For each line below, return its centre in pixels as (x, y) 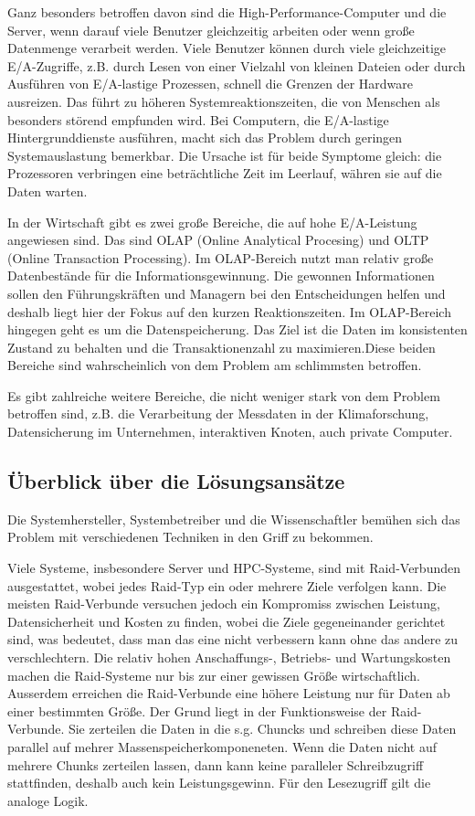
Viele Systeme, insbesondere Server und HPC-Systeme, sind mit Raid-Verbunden (234, 568)
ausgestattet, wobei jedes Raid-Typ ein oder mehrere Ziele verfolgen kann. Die (227, 585)
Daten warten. (47, 191)
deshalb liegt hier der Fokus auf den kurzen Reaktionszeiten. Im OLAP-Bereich (229, 311)
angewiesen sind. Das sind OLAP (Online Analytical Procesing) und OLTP (218, 240)
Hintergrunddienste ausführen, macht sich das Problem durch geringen (205, 138)
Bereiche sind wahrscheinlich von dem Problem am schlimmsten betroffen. (215, 365)
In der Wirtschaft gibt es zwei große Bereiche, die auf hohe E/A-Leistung (212, 222)
